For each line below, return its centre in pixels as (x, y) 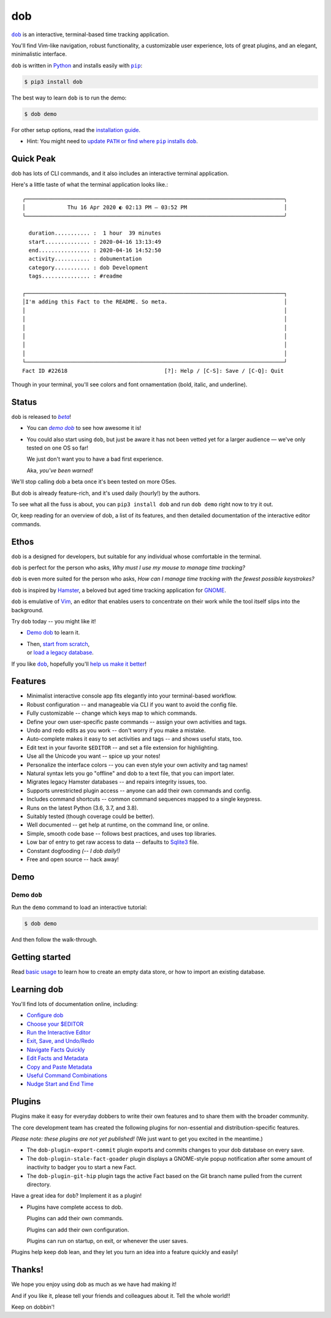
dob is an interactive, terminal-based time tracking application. (90, 34)
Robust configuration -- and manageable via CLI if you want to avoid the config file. (132, 704)
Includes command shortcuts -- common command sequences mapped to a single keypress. (144, 799)
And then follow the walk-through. (54, 940)
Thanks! (28, 1270)
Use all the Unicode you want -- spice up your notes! (93, 756)
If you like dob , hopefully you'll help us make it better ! (79, 664)
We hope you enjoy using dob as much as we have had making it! (94, 1284)
